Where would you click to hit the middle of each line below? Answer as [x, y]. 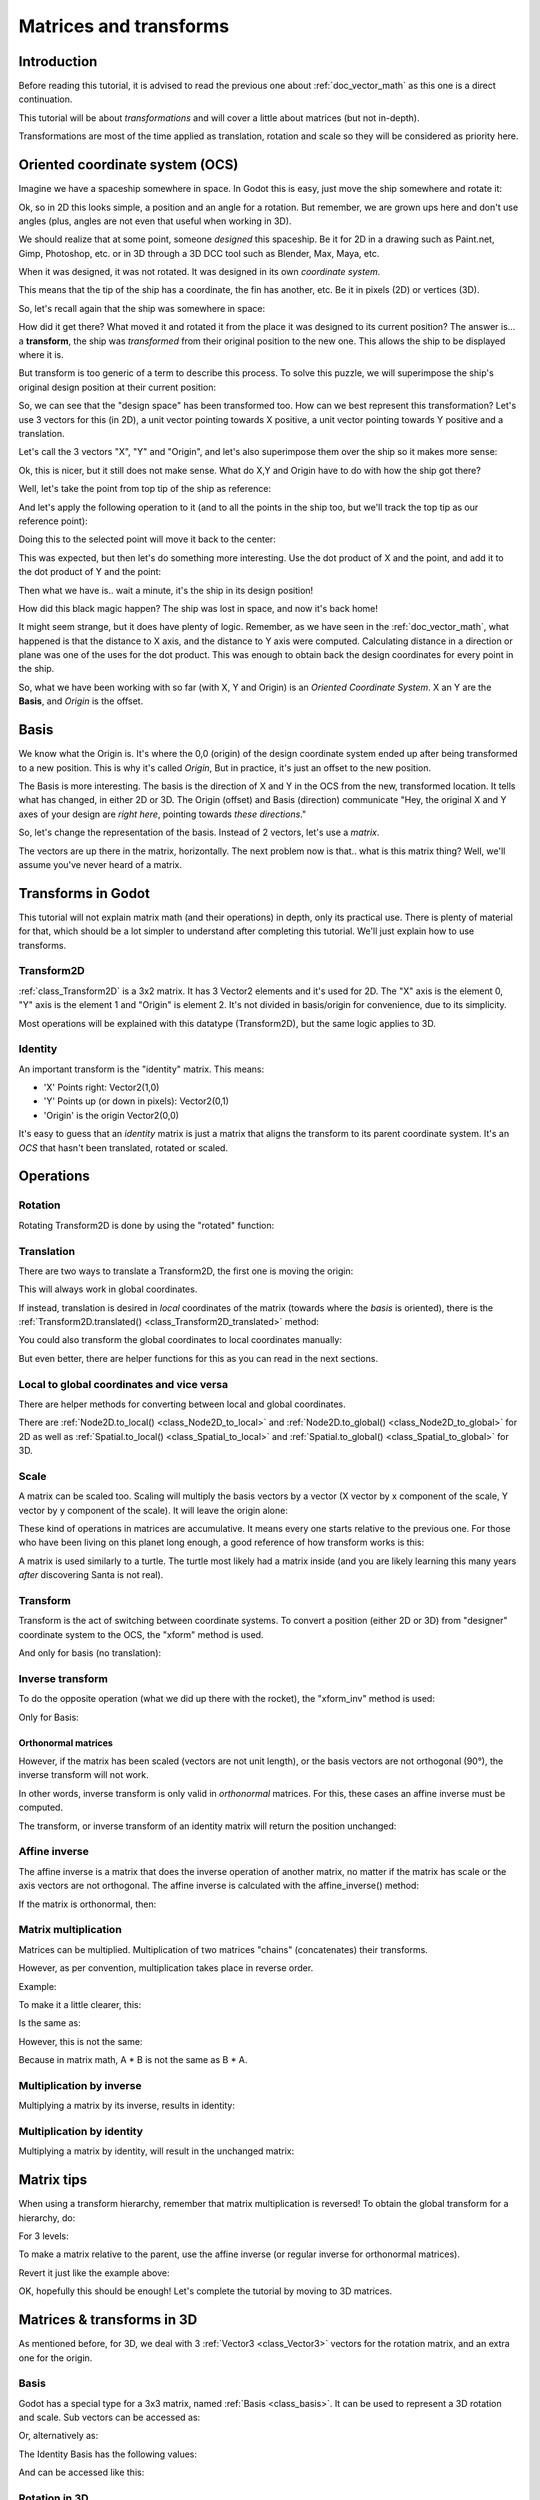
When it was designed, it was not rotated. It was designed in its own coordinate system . [199, 272]
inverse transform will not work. [83, 1775]
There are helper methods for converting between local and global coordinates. [182, 1404]
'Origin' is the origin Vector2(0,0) [111, 1115]
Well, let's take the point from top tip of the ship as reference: [145, 489]
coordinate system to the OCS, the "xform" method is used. [141, 1634]
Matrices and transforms [124, 26]
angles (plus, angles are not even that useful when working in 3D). [155, 221]
